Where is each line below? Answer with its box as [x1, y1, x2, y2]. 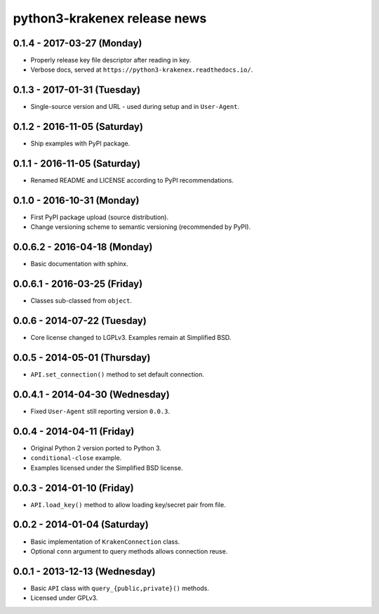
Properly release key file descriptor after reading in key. [30, 56, 192, 65]
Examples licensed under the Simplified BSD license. [30, 464, 183, 472]
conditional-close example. [30, 454, 122, 462]
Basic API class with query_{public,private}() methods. [30, 584, 210, 592]
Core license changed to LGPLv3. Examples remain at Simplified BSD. [30, 334, 232, 342]
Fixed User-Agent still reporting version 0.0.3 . [30, 407, 171, 415]
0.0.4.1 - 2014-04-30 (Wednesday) [13, 388, 170, 400]
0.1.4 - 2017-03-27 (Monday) [13, 37, 142, 49]
